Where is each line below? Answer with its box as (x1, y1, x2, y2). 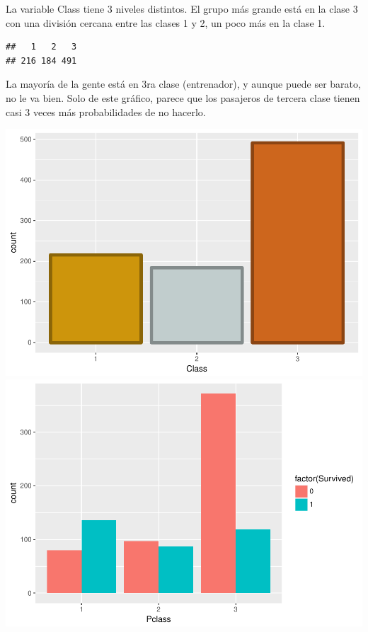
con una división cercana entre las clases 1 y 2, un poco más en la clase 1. (6, 15, 326, 30)
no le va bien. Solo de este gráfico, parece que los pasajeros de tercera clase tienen (6, 90, 360, 105)
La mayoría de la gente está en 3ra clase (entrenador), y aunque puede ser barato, (6, 76, 361, 91)
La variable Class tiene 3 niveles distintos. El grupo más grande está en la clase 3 (6, 1, 358, 16)
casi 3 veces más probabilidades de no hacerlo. (6, 104, 206, 119)
